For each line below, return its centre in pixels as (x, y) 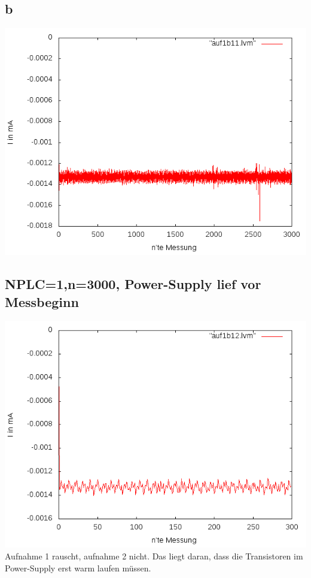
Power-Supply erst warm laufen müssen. (78, 568)
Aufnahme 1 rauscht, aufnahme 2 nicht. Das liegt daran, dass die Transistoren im (154, 556)
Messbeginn (42, 301)
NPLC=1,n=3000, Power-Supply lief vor (133, 284)
